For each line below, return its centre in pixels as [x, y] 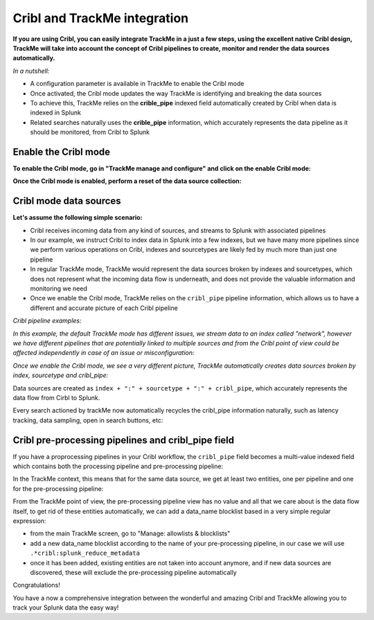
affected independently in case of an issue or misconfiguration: [104, 353]
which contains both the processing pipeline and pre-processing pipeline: [118, 466]
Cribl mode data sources [67, 201]
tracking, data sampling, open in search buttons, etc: [88, 420]
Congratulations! [36, 585]
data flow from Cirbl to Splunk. [56, 397]
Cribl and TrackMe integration [101, 18]
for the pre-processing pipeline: [58, 488]
